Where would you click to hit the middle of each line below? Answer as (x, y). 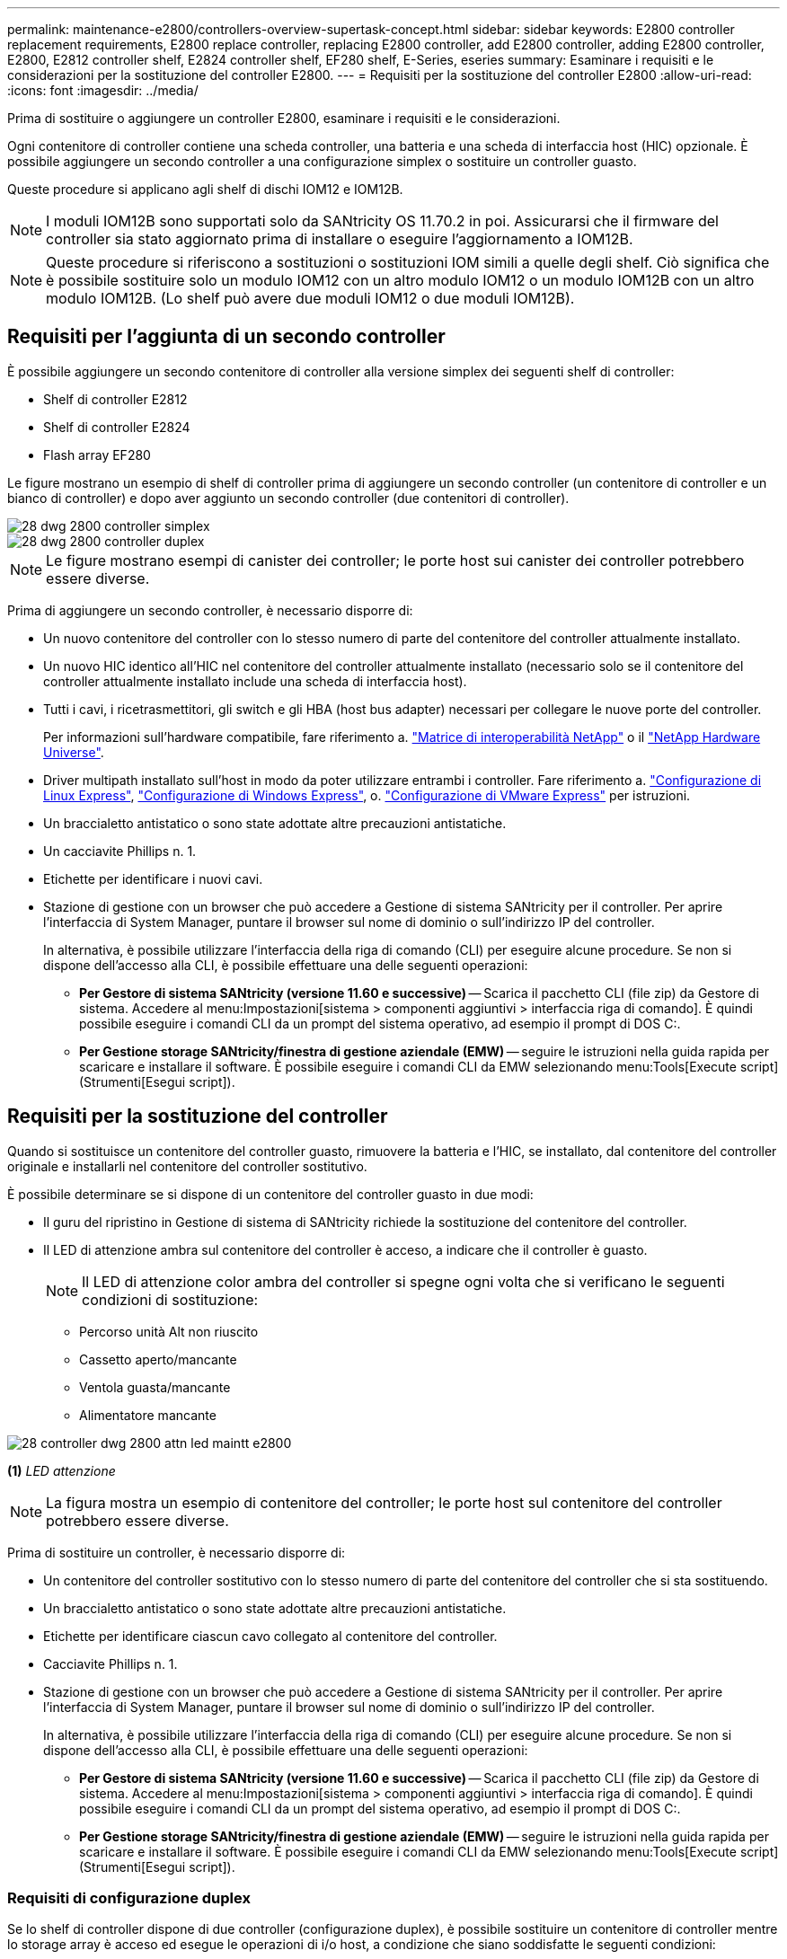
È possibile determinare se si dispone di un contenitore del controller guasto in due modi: (270, 1194)
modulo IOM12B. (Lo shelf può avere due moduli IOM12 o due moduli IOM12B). (310, 298)
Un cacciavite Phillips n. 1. (120, 851)
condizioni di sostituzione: (170, 1299)
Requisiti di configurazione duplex (129, 1898)
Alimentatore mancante (148, 1415)
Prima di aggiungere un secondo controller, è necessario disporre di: (210, 610)
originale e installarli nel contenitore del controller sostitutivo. (187, 1166)
